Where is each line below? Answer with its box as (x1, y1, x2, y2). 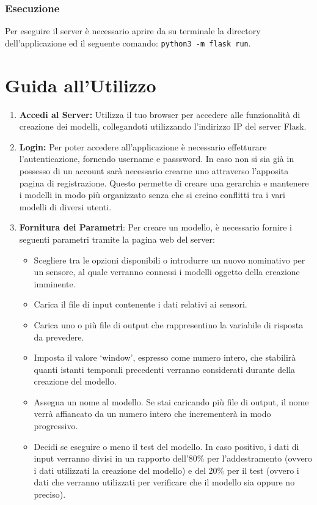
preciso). (34, 488, 66, 501)
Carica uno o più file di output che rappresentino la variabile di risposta (34, 318, 304, 331)
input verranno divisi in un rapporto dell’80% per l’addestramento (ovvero (34, 452, 313, 465)
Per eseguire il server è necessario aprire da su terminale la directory (5, 24, 261, 37)
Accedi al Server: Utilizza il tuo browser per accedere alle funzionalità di (19, 108, 301, 120)
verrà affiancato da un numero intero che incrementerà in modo (34, 407, 271, 420)
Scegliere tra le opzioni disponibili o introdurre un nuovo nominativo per (34, 253, 305, 266)
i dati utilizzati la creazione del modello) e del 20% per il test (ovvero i (34, 463, 299, 476)
